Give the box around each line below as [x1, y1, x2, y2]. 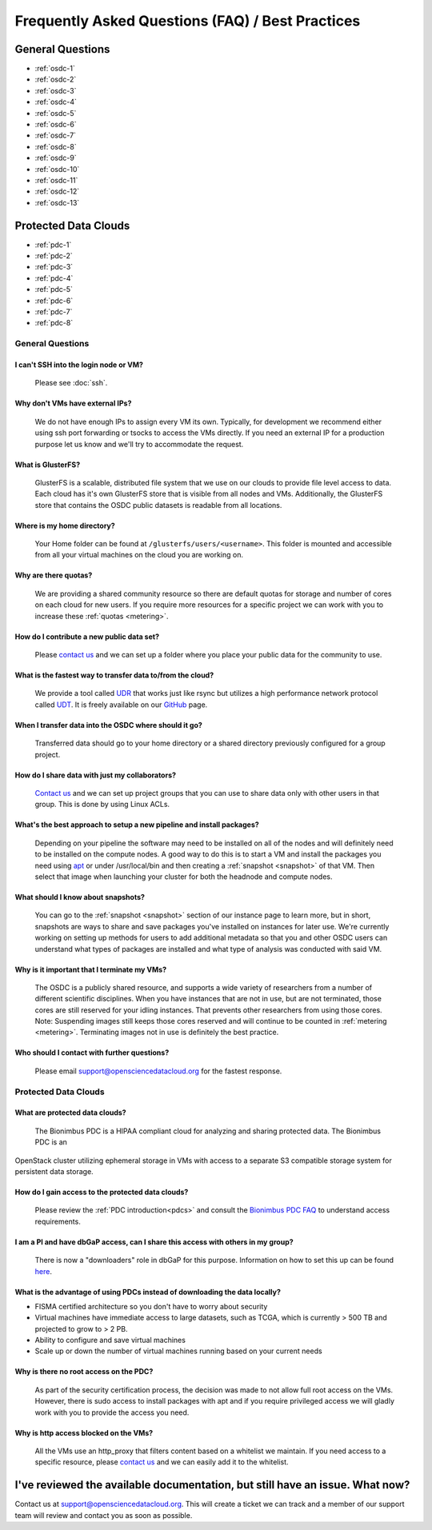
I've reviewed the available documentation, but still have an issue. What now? [14, 1478, 410, 1492]
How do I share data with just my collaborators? [14, 770, 176, 780]
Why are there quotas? [14, 570, 93, 580]
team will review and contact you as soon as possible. [14, 1510, 193, 1520]
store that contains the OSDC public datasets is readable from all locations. [34, 500, 282, 509]
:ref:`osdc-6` [34, 120, 77, 130]
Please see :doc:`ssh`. [34, 378, 108, 388]
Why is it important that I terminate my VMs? [14, 965, 167, 974]
